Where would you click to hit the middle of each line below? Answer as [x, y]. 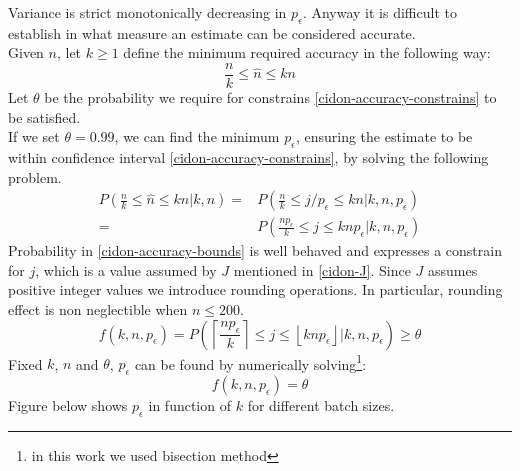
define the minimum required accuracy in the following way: [307, 52]
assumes [453, 269]
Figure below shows [68, 405]
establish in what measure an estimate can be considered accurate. [212, 32]
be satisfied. [44, 116]
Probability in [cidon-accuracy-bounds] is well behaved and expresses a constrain [255, 250]
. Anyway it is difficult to [379, 12]
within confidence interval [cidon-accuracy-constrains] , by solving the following [248, 157]
